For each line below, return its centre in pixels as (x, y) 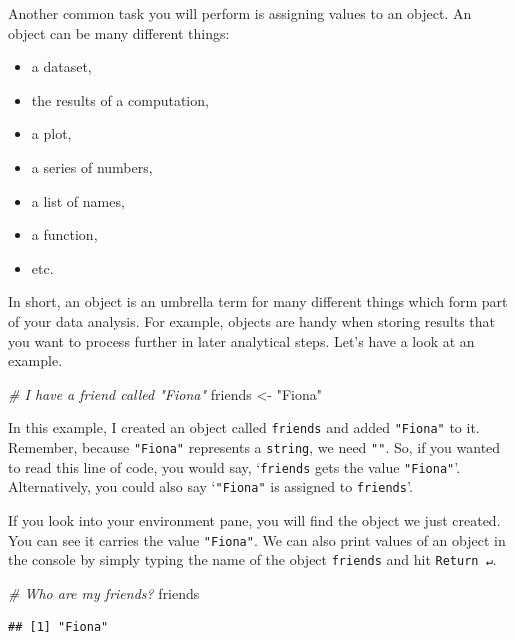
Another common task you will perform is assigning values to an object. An (240, 13)
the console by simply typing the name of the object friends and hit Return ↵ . (252, 559)
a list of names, (78, 200)
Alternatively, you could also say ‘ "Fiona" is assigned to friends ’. (210, 486)
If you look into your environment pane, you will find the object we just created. (254, 519)
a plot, (51, 133)
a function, (64, 234)
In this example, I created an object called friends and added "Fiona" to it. (244, 427)
